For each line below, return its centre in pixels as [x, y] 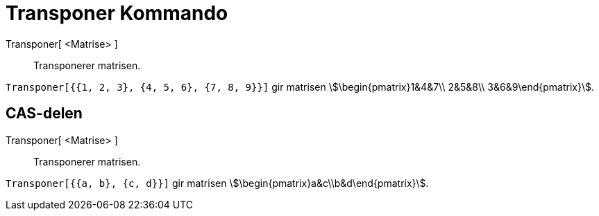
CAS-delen [44, 114]
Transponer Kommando [117, 13]
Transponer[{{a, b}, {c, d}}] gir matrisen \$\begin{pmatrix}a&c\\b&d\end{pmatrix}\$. [217, 183]
